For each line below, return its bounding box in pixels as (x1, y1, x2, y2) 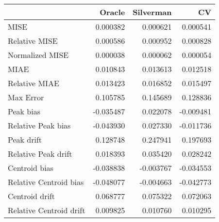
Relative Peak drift (8, 148, 72, 159)
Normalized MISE (8, 49, 69, 60)
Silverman (133, 6, 172, 18)
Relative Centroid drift (8, 204, 85, 216)
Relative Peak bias (8, 120, 71, 131)
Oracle (100, 6, 125, 18)
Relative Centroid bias (8, 176, 84, 187)
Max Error (8, 92, 44, 103)
